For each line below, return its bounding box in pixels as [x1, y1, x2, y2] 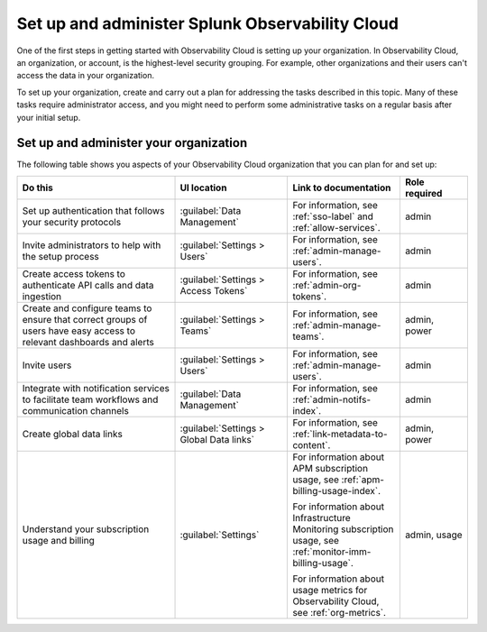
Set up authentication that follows [22, 204, 165, 216]
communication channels [22, 404, 130, 417]
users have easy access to [22, 325, 135, 337]
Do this [22, 181, 54, 194]
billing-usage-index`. [292, 484, 381, 497]
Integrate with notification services [22, 381, 170, 394]
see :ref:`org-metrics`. [292, 606, 387, 618]
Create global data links [22, 427, 124, 440]
